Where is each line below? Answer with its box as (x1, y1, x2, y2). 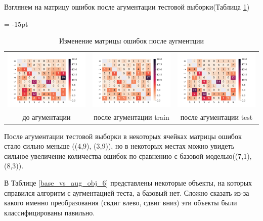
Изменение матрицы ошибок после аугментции (59, 35, 204, 46)
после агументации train (94, 111, 169, 122)
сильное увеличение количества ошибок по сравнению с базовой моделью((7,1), (4, 150, 252, 161)
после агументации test (180, 111, 253, 122)
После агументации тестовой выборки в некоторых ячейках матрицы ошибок (4, 130, 242, 141)
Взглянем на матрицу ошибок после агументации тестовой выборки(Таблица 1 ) (4, 2, 250, 12)
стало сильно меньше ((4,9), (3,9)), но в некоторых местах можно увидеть (4, 141, 235, 151)
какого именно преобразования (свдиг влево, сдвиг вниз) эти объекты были (4, 197, 237, 208)
